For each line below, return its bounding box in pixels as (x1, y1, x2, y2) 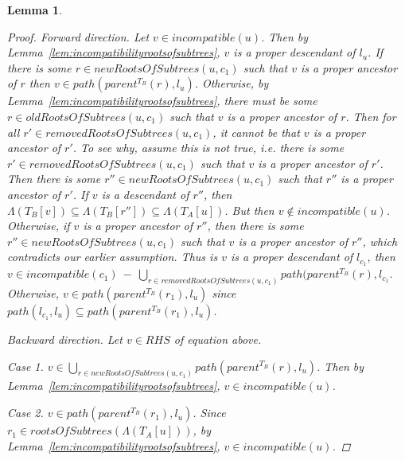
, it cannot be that (212, 123, 300, 140)
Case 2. (7, 404, 44, 421)
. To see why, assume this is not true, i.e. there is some (72, 139, 345, 156)
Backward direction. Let (7, 331, 123, 348)
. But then (224, 201, 275, 218)
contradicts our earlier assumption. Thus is (7, 248, 218, 265)
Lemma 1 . (7, 2, 63, 18)
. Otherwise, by (194, 75, 269, 92)
